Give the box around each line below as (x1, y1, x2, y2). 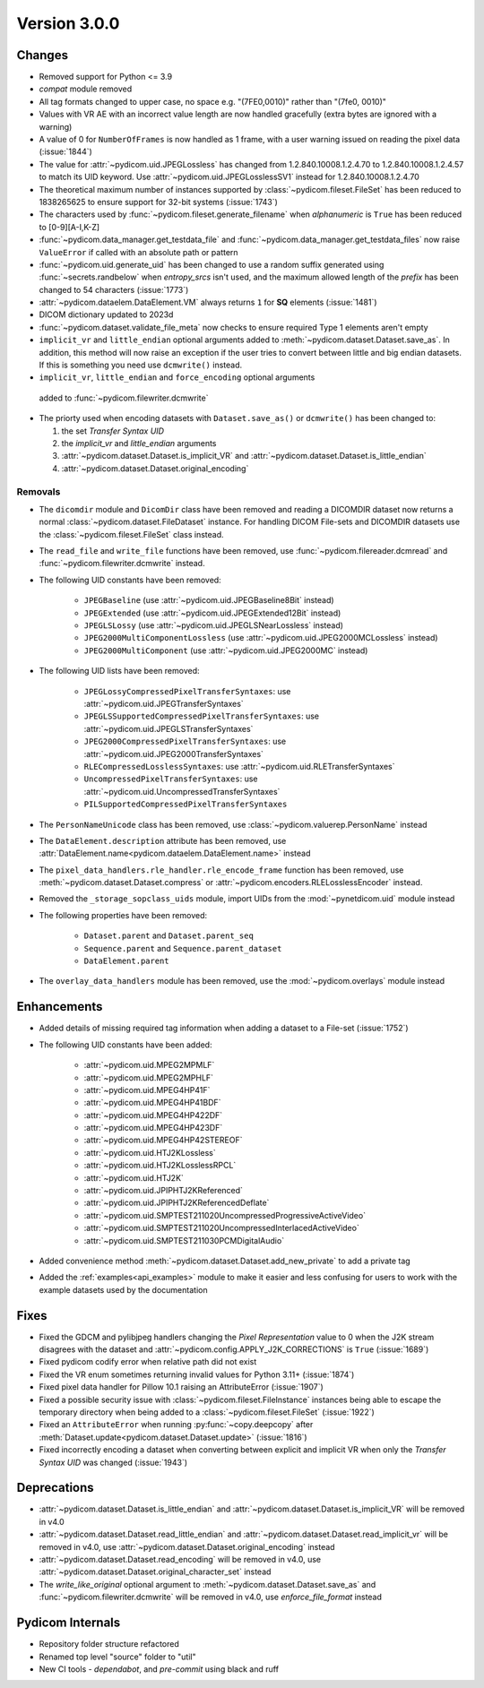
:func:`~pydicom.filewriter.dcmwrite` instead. (39, 558, 205, 569)
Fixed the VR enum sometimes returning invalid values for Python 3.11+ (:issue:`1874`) (39, 1369, 355, 1380)
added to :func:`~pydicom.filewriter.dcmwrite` (39, 392, 209, 403)
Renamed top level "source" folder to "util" (39, 1651, 196, 1662)
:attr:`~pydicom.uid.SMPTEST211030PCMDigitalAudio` (83, 1235, 285, 1245)
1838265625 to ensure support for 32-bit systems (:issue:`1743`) (39, 196, 278, 207)
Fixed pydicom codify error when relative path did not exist (39, 1356, 257, 1367)
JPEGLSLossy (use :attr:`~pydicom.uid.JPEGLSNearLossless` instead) (83, 620, 344, 631)
